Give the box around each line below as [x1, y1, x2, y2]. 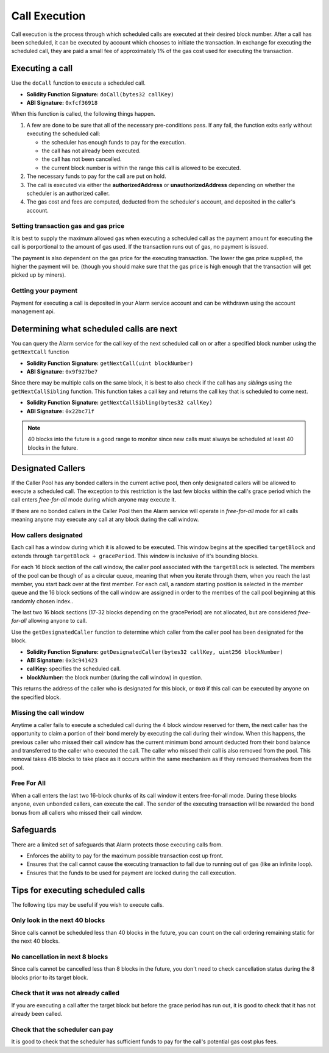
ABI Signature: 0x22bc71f [26, 407, 94, 414]
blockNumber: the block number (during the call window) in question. [26, 673, 202, 681]
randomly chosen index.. [11, 597, 74, 604]
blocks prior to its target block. [11, 974, 88, 981]
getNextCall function [11, 348, 69, 356]
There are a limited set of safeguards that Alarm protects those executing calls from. [11, 841, 223, 848]
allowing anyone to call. [27, 617, 88, 625]
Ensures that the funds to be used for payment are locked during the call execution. [26, 869, 236, 876]
